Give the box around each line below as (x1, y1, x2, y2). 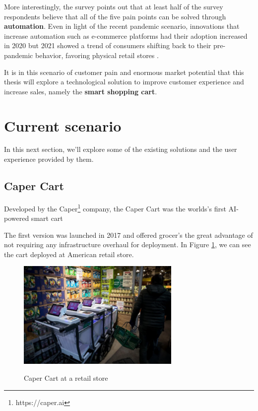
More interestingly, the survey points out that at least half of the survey (4, 1, 223, 11)
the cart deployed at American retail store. (4, 249, 134, 259)
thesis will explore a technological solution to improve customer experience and (4, 76, 244, 87)
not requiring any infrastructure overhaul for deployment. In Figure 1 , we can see (4, 239, 251, 250)
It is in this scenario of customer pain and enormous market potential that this (4, 67, 244, 77)
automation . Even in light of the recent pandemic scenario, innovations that (4, 21, 240, 31)
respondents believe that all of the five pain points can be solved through (4, 11, 226, 21)
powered (4, 213, 29, 223)
